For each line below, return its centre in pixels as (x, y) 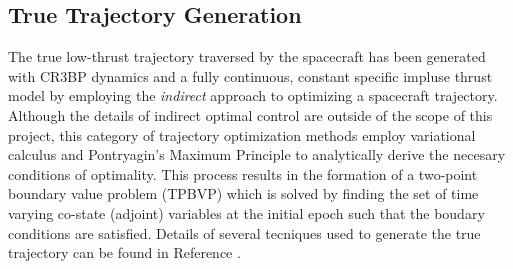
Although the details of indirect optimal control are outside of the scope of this (250, 114)
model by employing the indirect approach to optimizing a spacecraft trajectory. (253, 95)
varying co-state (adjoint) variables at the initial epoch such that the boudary (246, 212)
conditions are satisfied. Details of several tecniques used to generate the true (244, 232)
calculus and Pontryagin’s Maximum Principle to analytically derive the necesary (257, 154)
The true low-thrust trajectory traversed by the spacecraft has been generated (247, 56)
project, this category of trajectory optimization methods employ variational (242, 134)
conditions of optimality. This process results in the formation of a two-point (243, 173)
